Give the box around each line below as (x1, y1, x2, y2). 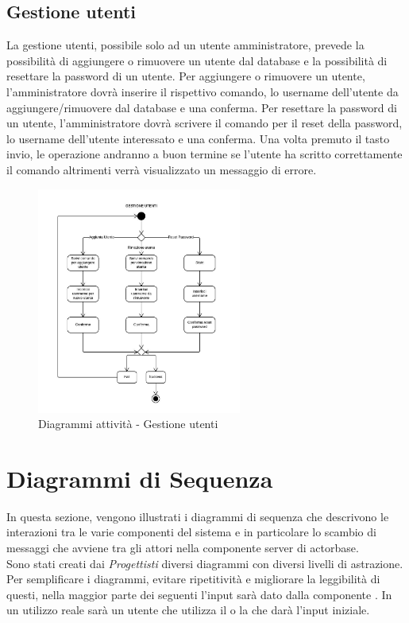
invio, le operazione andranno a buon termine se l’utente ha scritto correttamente (6, 146, 403, 162)
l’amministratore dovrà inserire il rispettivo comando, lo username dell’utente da (6, 83, 399, 99)
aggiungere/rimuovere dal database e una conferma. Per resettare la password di (6, 99, 397, 115)
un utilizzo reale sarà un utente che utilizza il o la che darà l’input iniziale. (6, 602, 370, 618)
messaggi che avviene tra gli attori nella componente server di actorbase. (6, 539, 359, 556)
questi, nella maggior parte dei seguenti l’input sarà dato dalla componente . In (6, 586, 392, 602)
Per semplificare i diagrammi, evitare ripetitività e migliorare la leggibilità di (6, 570, 380, 587)
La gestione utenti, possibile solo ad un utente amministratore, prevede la (6, 37, 365, 53)
